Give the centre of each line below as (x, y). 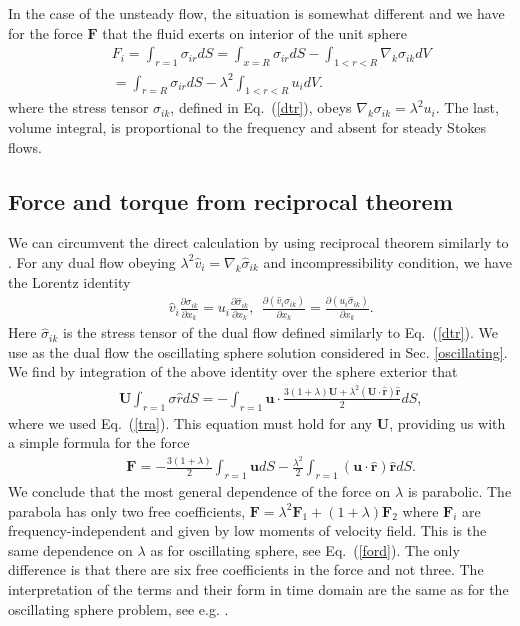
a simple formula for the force (99, 442)
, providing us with (447, 422)
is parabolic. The (459, 491)
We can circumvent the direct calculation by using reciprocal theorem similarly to (258, 242)
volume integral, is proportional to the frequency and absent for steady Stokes (247, 126)
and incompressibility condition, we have (387, 261)
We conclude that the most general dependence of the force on (199, 491)
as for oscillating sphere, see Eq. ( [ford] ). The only (305, 549)
